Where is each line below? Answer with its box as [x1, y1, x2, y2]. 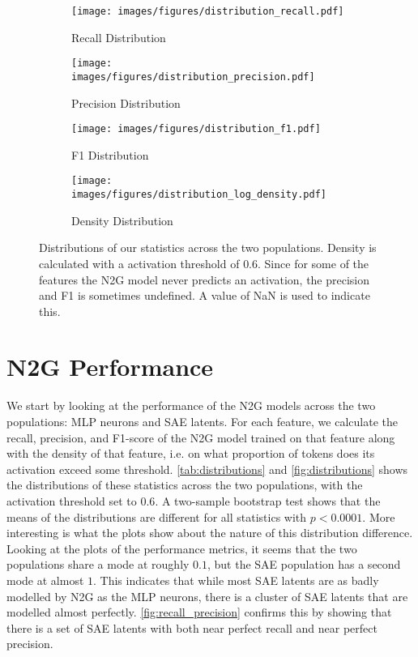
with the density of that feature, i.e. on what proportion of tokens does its [6, 445, 375, 462]
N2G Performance [6, 350, 214, 383]
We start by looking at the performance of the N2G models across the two [6, 397, 376, 414]
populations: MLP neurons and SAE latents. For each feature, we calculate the [6, 413, 398, 429]
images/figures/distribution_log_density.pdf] [71, 189, 326, 201]
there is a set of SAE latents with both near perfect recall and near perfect [6, 619, 377, 636]
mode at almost [6, 571, 84, 588]
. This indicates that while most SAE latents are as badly [93, 571, 379, 588]
